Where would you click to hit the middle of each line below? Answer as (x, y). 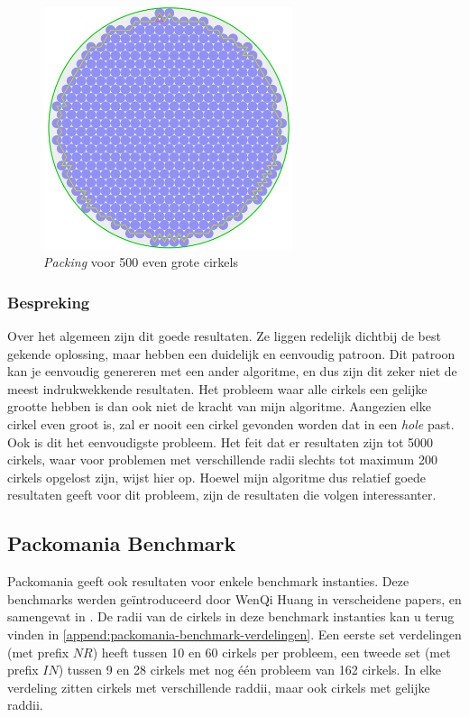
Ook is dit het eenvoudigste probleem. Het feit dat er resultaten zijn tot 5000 (221, 441)
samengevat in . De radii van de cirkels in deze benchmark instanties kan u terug (231, 616)
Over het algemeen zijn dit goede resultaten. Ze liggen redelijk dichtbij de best (224, 336)
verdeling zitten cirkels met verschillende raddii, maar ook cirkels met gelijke (219, 687)
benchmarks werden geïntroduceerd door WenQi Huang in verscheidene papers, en (234, 598)
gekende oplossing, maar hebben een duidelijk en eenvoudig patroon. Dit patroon (231, 353)
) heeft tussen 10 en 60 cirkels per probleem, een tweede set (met (271, 652)
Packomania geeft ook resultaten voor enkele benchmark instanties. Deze (208, 581)
